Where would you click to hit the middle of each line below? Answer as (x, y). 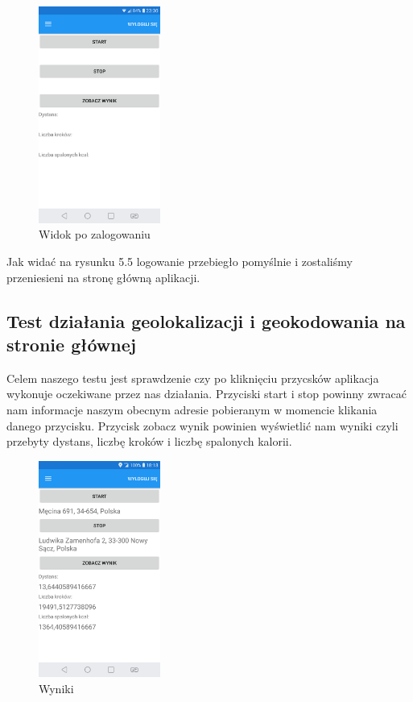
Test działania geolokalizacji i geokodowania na (206, 320)
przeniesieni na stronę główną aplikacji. (103, 277)
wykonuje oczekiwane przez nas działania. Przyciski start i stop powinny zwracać (206, 394)
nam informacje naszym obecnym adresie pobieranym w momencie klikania (192, 409)
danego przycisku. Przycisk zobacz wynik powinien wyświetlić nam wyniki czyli (202, 425)
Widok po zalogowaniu (95, 234)
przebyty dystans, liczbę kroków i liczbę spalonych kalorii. (149, 441)
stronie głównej (72, 344)
